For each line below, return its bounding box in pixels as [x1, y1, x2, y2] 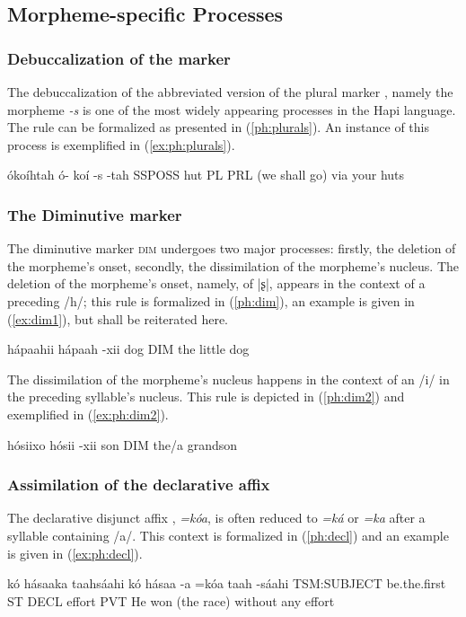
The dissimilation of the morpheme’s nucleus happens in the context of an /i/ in [7, 369, 450, 388]
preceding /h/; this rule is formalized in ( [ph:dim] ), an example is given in [7, 291, 415, 310]
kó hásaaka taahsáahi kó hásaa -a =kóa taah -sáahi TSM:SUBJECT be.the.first [7, 574, 446, 593]
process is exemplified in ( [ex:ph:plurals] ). [7, 135, 235, 154]
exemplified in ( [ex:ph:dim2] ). [7, 404, 169, 423]
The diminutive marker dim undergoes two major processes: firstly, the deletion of [7, 239, 456, 258]
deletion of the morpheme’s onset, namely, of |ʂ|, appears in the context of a [7, 274, 426, 293]
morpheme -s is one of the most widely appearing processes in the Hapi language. [7, 100, 456, 119]
